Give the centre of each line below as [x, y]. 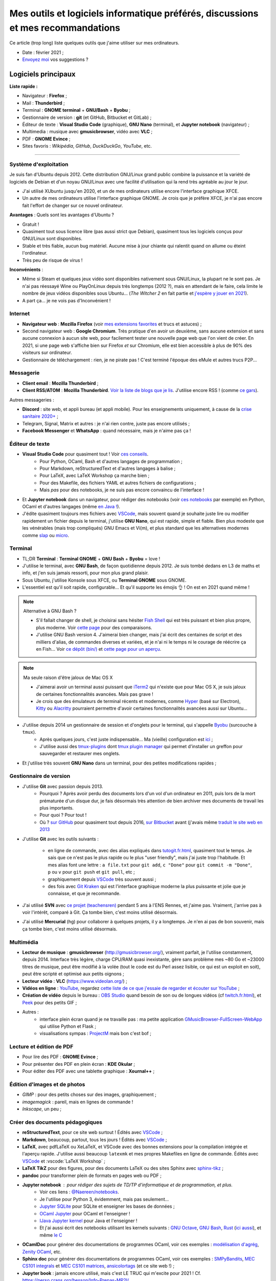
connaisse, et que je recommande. [84, 894]
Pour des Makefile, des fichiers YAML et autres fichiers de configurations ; [118, 483]
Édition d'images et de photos [47, 1084]
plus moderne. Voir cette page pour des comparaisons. [94, 627]
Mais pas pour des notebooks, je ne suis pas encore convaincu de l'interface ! [122, 490]
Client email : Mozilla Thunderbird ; [60, 383]
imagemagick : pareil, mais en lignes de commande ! [78, 1102]
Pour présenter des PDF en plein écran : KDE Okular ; [79, 1064]
